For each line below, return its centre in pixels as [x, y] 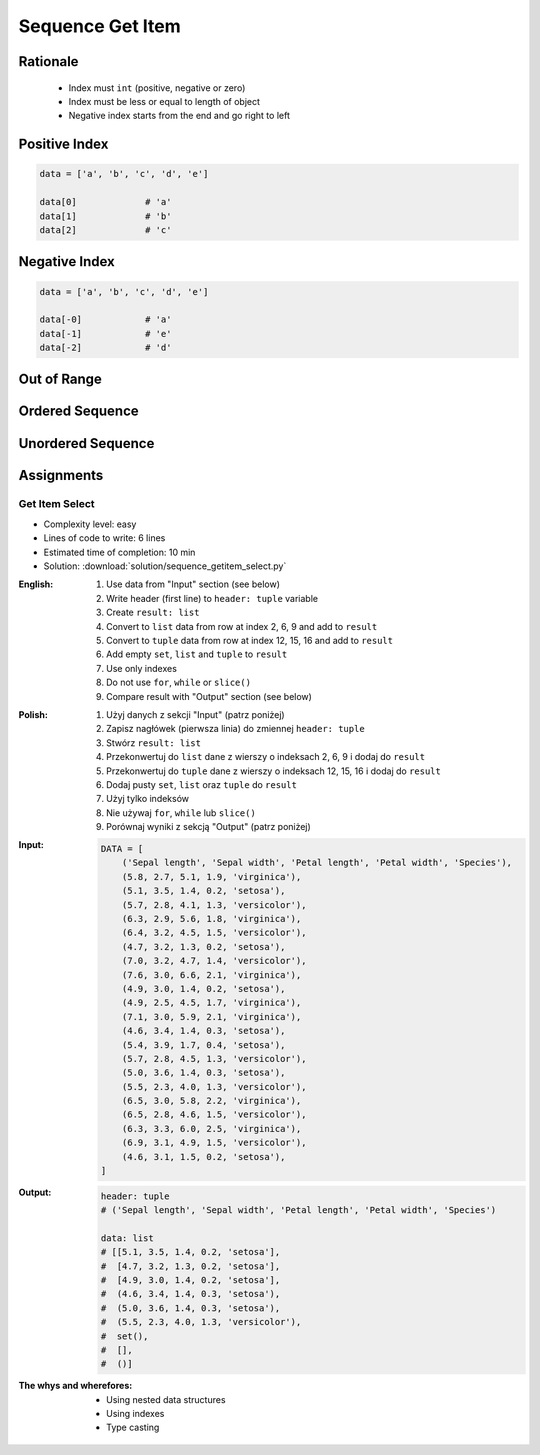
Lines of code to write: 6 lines [104, 538]
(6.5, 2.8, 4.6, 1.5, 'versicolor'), [214, 1114]
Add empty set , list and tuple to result [197, 654]
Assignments [61, 475]
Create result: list [153, 612]
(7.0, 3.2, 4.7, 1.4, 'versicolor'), [214, 961]
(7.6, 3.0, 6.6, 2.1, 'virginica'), [211, 974]
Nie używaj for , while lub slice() [181, 812]
